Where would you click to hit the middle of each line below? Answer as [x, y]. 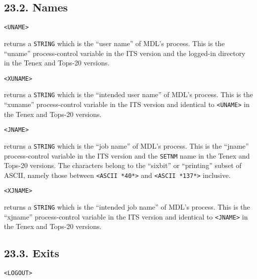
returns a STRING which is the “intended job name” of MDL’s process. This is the [127, 207]
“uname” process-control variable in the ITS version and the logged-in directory [125, 53]
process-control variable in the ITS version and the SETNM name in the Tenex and [127, 155]
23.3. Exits [32, 253]
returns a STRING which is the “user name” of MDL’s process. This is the [114, 43]
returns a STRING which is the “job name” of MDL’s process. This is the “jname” [127, 145]
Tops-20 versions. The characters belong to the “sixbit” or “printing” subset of [123, 165]
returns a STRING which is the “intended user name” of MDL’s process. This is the [128, 94]
